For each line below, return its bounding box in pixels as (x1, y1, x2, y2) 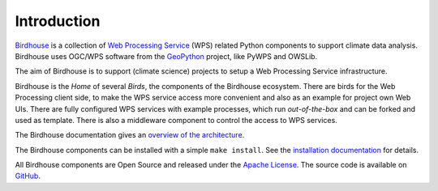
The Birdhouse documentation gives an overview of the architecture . (15, 130, 245, 140)
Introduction (15, 12, 101, 30)
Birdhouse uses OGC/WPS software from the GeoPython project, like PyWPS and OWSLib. (15, 51, 318, 61)
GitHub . (15, 171, 41, 181)
